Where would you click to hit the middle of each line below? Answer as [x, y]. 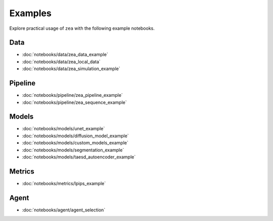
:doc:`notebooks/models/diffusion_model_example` [75, 136]
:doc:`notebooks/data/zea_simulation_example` [71, 69]
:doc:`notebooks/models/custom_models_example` [75, 143]
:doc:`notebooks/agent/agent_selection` [64, 210]
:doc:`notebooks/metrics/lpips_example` [64, 183]
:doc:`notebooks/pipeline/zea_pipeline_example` [73, 95]
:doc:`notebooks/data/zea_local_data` [61, 62]
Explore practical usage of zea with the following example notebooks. [82, 28]
